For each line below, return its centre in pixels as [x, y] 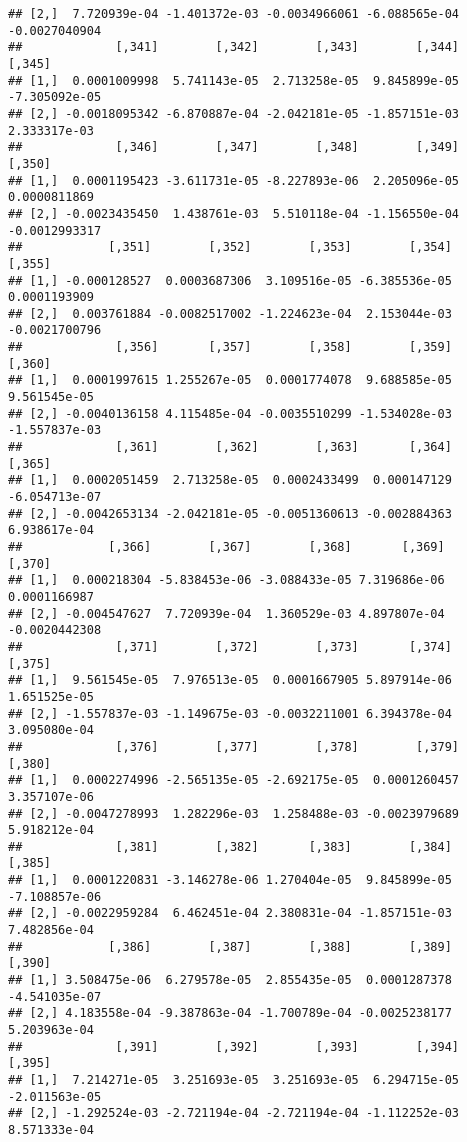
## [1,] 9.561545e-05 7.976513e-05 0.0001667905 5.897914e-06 [230, 680]
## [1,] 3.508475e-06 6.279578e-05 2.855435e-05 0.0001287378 [230, 980]
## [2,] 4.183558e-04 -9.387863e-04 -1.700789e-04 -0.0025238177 [230, 1013]
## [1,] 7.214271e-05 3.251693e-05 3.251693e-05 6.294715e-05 [234, 1080]
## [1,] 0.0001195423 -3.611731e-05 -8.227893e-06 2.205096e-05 [234, 180]
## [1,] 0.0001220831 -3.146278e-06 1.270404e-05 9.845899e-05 [230, 880]
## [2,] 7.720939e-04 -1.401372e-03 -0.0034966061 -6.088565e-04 [234, 14]
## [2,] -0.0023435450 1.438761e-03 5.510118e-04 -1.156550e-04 [234, 213]
